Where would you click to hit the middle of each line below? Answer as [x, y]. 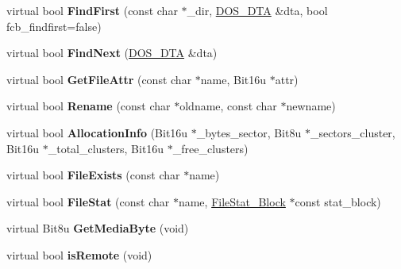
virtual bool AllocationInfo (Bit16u [97, 132]
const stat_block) [338, 201]
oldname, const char [228, 106]
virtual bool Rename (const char [89, 106]
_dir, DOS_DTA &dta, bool [257, 10]
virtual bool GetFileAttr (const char [99, 79]
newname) [311, 106]
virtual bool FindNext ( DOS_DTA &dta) [112, 53]
